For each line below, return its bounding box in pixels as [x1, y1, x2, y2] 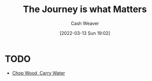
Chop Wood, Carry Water [12, 70, 66, 76]
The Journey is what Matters [23, 4, 147, 15]
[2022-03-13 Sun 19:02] [59, 30, 110, 36]
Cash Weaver [71, 20, 99, 26]
